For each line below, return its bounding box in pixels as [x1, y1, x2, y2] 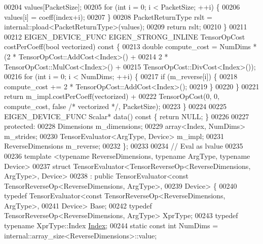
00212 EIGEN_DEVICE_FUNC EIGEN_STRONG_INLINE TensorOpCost [4, 31, 245, 42]
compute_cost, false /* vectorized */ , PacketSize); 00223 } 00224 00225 [4, 100, 227, 111]
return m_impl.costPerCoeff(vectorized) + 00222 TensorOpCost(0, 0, [4, 91, 219, 101]
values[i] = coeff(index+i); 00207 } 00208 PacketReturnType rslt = [4, 11, 212, 22]
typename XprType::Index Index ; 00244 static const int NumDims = [4, 220, 218, 231]
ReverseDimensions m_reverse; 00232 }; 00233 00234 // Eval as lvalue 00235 [4, 141, 243, 151]
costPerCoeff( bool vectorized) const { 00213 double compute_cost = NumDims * [4, 41, 257, 52]
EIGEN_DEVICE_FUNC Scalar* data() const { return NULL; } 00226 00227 [4, 111, 249, 121]
